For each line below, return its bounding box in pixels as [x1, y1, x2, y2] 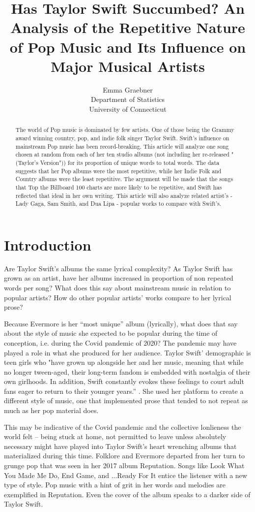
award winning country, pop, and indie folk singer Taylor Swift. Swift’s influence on [15, 133, 229, 142]
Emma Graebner [103, 84, 153, 95]
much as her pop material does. [4, 405, 99, 416]
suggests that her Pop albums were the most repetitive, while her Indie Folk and [15, 166, 222, 175]
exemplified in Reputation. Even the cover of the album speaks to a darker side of [4, 489, 251, 499]
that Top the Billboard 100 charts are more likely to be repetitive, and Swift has [15, 183, 222, 191]
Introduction [4, 234, 91, 255]
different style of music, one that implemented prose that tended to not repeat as [4, 395, 248, 406]
